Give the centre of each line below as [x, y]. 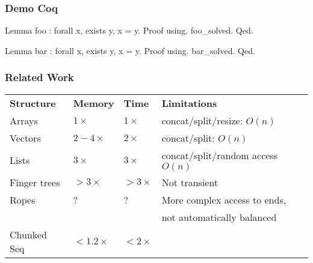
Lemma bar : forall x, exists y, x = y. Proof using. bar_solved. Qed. [130, 50]
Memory [94, 103]
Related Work [39, 77]
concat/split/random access [219, 155]
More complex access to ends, [224, 199]
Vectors [25, 138]
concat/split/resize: [202, 120]
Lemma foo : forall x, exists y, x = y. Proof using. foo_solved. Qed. [129, 30]
